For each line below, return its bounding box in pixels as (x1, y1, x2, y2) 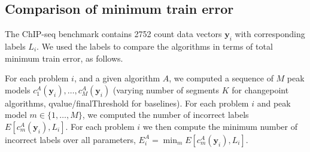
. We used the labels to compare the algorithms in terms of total (37, 40, 273, 52)
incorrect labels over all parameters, (5, 133, 136, 145)
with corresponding (235, 28, 305, 40)
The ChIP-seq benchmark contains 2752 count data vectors (5, 28, 222, 40)
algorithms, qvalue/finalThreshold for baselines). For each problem (5, 96, 249, 109)
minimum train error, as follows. (5, 51, 123, 64)
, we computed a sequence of (169, 72, 273, 84)
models (5, 83, 31, 96)
